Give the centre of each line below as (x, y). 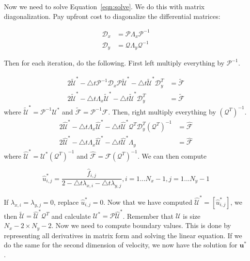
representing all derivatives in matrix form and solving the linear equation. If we (123, 235)
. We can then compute (172, 155)
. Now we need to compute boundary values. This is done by (141, 225)
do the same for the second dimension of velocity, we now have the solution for (121, 245)
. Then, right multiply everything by (162, 111)
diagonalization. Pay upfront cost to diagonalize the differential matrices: (112, 16)
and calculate (71, 216)
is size (192, 216)
